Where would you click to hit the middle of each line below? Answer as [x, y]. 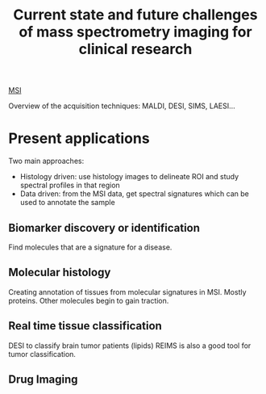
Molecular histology [60, 272]
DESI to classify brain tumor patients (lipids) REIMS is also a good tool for [130, 346]
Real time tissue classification [85, 326]
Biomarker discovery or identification [104, 228]
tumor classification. [42, 354]
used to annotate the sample [67, 203]
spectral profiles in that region [70, 185]
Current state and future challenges [135, 15]
